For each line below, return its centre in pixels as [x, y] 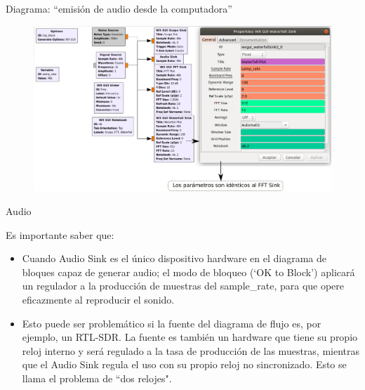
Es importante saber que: [60, 234]
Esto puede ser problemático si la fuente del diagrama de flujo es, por [172, 323]
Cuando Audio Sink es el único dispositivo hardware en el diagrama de [174, 258]
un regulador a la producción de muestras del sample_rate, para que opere [183, 286]
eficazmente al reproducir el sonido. [98, 299]
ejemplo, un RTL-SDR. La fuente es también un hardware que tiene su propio [190, 337]
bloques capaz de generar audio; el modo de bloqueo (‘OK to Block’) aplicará [188, 272]
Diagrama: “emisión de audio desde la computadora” [119, 8]
